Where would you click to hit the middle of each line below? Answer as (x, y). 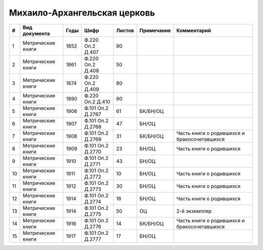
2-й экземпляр (194, 211)
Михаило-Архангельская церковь (82, 13)
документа (36, 33)
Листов (125, 30)
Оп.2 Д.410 (97, 101)
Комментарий (194, 30)
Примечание (155, 30)
